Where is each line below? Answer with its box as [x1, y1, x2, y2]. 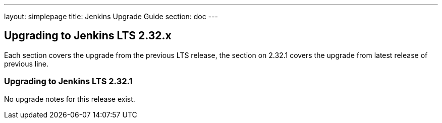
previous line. [4, 59, 49, 68]
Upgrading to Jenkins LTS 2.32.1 [4, 76, 133, 87]
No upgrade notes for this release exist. [4, 94, 135, 103]
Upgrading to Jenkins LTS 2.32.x [4, 29, 172, 42]
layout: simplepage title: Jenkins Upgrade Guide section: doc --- [4, 12, 218, 21]
